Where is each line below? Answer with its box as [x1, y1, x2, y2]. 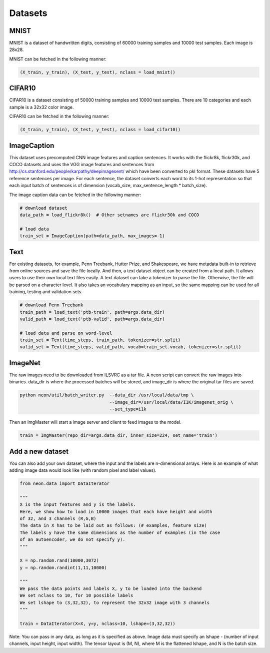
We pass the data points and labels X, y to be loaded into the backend [19, 585, 202, 591]
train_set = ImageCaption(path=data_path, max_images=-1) [19, 233, 165, 239]
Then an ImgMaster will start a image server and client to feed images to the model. [9, 419, 182, 425]
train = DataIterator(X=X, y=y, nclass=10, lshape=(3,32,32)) [19, 620, 175, 626]
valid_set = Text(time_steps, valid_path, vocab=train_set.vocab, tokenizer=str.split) [19, 344, 241, 350]
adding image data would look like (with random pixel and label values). [9, 467, 157, 473]
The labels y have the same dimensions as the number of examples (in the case [19, 529, 220, 535]
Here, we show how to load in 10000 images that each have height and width [19, 508, 212, 514]
